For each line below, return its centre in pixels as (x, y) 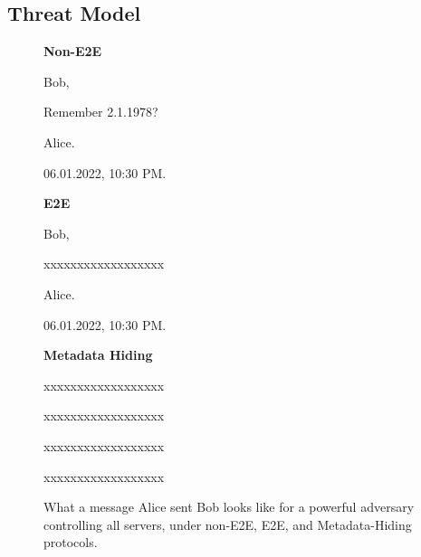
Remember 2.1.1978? (101, 112)
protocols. (71, 542)
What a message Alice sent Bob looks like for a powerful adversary (229, 507)
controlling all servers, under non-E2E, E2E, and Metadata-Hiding (228, 524)
